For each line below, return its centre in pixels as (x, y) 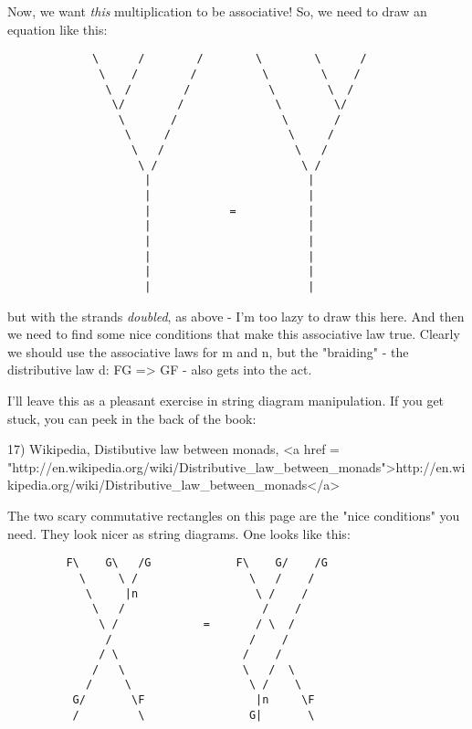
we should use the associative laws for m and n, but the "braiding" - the (208, 351)
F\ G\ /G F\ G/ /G (197, 563)
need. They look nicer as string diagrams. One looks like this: (179, 533)
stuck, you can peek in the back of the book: (132, 418)
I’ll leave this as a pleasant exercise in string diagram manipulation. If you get (226, 401)
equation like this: (58, 29)
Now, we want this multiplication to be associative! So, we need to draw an (217, 11)
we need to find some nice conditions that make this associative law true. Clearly (234, 334)
